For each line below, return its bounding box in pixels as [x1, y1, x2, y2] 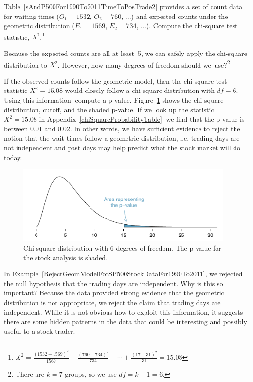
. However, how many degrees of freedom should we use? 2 [57, 58, 230, 70]
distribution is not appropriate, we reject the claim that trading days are [4, 297, 221, 308]
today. [4, 152, 22, 162]
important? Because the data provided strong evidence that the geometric [4, 288, 224, 298]
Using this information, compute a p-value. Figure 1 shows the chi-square [4, 95, 224, 105]
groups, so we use [65, 368, 117, 379]
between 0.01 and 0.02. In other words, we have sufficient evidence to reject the [4, 123, 240, 133]
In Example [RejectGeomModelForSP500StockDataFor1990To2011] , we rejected [4, 269, 243, 279]
